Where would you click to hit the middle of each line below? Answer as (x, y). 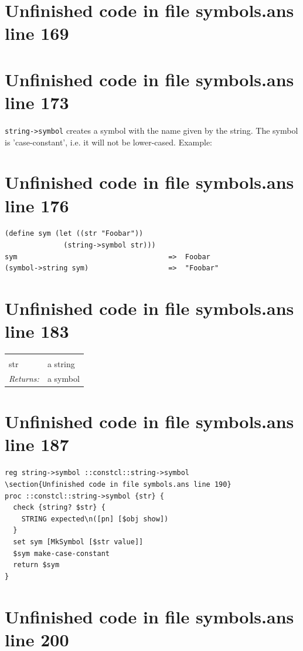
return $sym (36, 565)
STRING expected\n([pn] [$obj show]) (95, 519)
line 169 (37, 33)
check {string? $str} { (59, 508)
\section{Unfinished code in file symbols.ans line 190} (118, 484)
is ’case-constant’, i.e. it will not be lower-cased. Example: (109, 142)
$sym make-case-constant (61, 553)
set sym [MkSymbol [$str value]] (78, 542)
